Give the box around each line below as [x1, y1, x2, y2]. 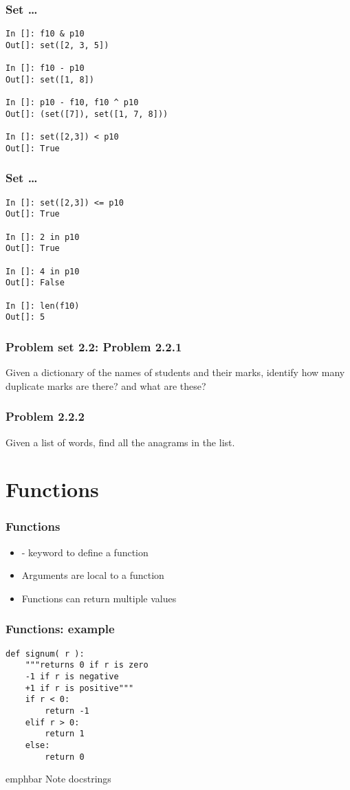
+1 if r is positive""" [25, 683, 134, 693]
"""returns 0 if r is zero [25, 660, 149, 670]
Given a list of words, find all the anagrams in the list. [6, 435, 235, 449]
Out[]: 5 [6, 312, 45, 322]
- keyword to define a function [21, 545, 149, 559]
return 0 [45, 751, 85, 762]
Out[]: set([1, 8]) [6, 74, 94, 85]
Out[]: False [6, 278, 65, 288]
